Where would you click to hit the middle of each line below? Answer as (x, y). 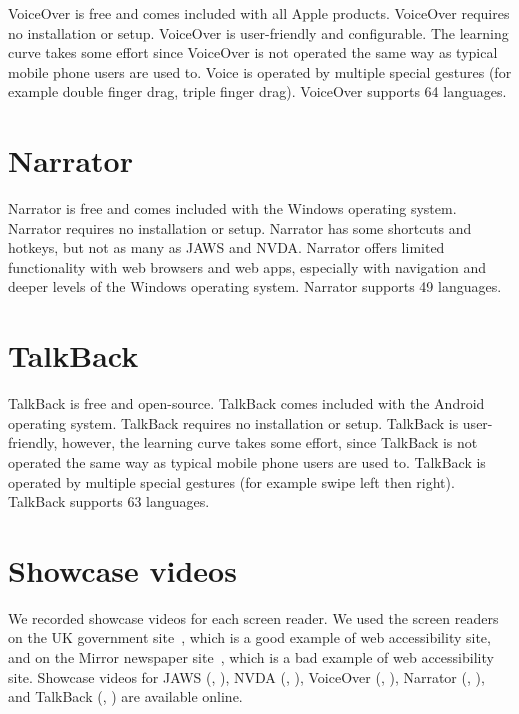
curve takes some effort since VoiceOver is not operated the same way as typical (253, 52)
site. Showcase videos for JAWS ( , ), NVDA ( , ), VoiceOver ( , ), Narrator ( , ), (246, 676)
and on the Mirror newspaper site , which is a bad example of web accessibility (251, 657)
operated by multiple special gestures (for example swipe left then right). (231, 481)
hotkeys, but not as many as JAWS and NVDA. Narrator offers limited (226, 247)
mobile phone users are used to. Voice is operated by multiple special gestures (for (260, 71)
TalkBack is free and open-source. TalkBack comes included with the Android (246, 403)
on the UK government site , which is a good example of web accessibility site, (249, 637)
